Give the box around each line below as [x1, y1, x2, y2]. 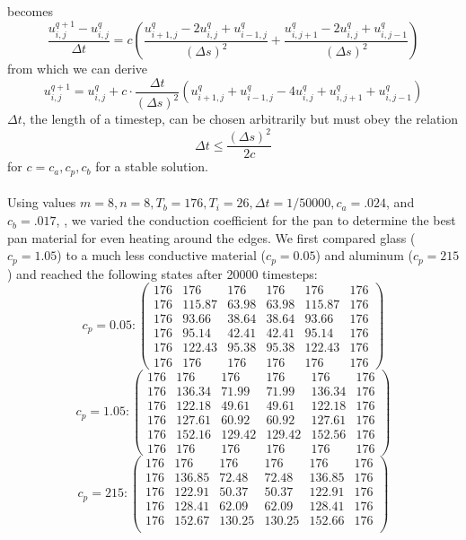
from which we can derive [7, 59, 148, 78]
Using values [7, 193, 76, 212]
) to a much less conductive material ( [57, 246, 267, 265]
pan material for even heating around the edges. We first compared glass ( [7, 228, 416, 247]
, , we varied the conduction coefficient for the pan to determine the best [56, 211, 456, 230]
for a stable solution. [95, 157, 208, 176]
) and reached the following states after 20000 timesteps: [7, 264, 318, 283]
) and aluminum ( [315, 246, 413, 265]
